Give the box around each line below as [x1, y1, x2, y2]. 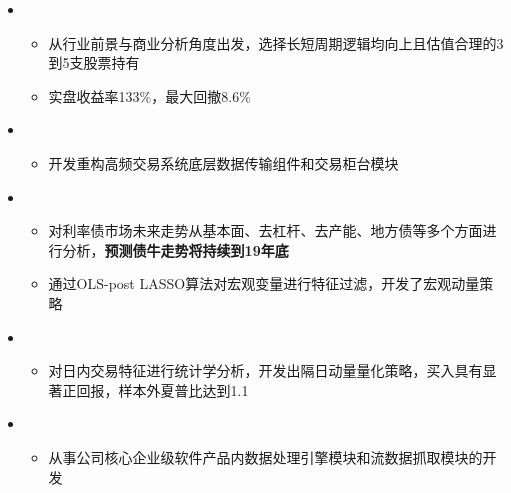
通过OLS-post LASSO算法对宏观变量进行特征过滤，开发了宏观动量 [48, 273, 480, 294]
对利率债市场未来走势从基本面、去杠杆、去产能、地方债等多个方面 [48, 220, 483, 241]
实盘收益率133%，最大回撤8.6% [48, 85, 251, 106]
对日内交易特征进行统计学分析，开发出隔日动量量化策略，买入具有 [48, 360, 483, 381]
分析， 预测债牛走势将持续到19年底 [62, 239, 289, 260]
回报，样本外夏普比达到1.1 [76, 379, 249, 400]
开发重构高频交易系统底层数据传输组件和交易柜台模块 [48, 152, 399, 173]
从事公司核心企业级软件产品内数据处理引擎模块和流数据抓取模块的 [48, 446, 483, 467]
